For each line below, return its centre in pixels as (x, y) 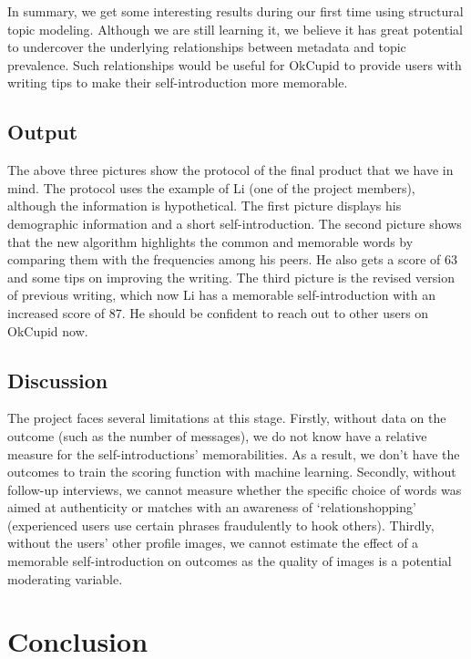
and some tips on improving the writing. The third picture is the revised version (231, 277)
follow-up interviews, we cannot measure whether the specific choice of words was (235, 489)
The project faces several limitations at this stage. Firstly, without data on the (227, 418)
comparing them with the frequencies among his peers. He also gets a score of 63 (233, 259)
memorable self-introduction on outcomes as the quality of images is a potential (230, 561)
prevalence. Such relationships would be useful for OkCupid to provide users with (235, 64)
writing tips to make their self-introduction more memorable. (178, 82)
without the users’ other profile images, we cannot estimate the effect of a (213, 543)
